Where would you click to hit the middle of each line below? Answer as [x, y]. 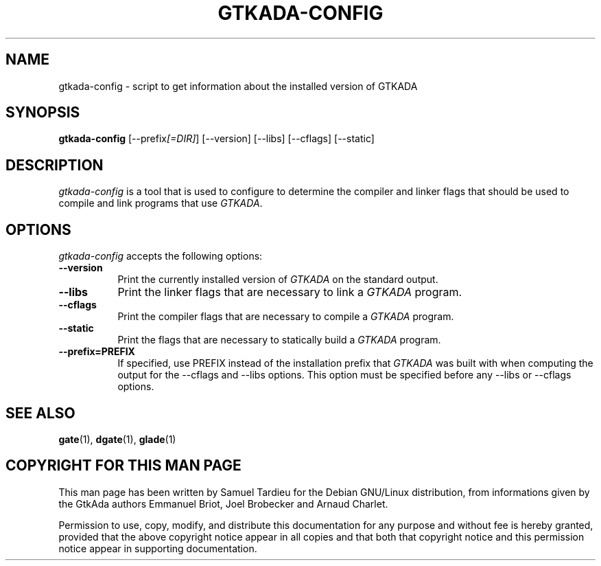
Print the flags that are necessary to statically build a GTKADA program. [279, 340]
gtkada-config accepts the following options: [161, 256]
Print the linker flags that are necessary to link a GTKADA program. [290, 292]
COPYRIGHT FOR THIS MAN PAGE [123, 466]
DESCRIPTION [55, 165]
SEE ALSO [40, 413]
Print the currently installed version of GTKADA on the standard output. [278, 280]
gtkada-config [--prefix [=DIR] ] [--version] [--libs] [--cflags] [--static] [216, 139]
